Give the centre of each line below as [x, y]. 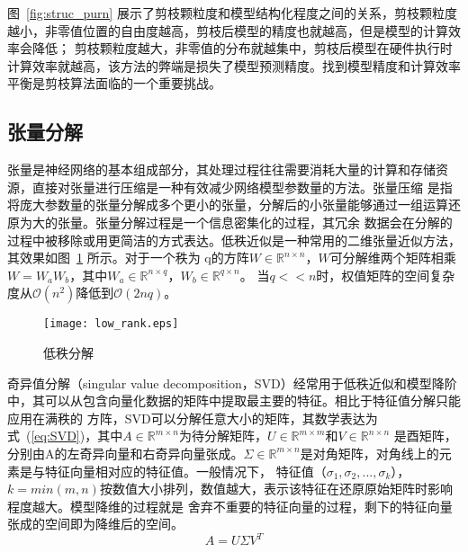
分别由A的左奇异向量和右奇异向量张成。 [126, 453]
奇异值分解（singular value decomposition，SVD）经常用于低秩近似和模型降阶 [232, 383]
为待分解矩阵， [223, 436]
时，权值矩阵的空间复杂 [386, 275]
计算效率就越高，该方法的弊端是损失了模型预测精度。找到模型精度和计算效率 [234, 65]
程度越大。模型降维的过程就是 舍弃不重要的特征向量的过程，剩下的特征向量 [230, 506]
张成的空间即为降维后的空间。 [95, 524]
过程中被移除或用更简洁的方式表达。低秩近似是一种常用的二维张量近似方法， [234, 240]
